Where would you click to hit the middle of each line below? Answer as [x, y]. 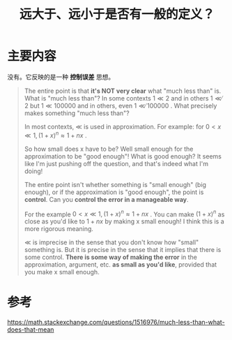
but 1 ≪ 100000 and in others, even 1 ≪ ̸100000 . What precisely [124, 105]
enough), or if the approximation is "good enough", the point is [114, 192]
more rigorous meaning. [59, 229]
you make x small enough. [62, 272]
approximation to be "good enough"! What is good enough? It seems [123, 156]
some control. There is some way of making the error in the [110, 257]
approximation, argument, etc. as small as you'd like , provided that [121, 265]
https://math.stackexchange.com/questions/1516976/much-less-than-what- [116, 323]
